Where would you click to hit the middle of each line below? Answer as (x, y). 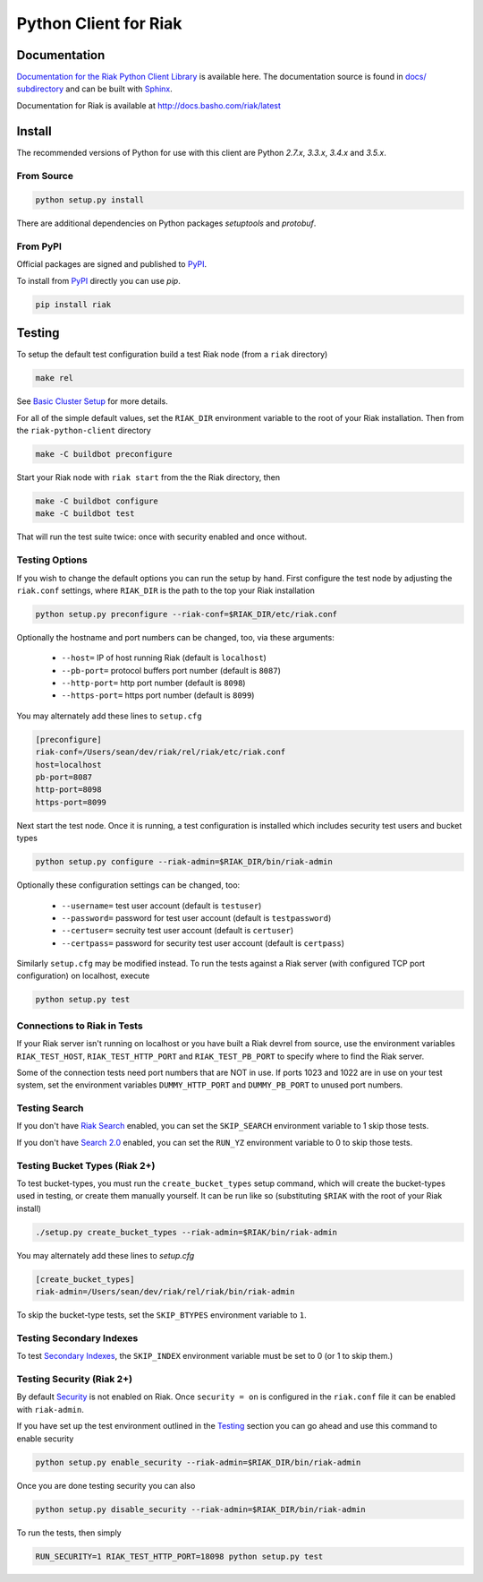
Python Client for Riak (99, 23)
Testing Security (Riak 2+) (75, 1380)
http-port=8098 (68, 790)
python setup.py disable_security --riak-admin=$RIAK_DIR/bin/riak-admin (200, 1509)
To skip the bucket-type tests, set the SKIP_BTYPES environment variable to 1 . (162, 1315)
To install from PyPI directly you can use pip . (98, 280)
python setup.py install (90, 200)
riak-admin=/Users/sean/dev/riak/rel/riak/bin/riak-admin (165, 1292)
